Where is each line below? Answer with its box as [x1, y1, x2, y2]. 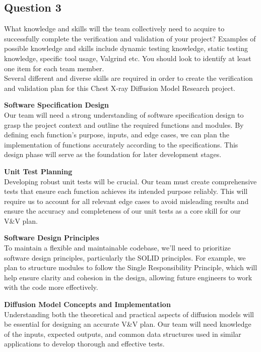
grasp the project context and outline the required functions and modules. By [4, 119, 244, 130]
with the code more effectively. [4, 282, 98, 292]
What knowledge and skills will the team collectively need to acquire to [4, 23, 225, 34]
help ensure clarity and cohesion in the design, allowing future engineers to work [4, 272, 252, 282]
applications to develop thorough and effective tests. [4, 338, 165, 349]
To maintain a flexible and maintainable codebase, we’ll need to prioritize [4, 242, 231, 253]
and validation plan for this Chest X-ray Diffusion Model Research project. [4, 82, 235, 93]
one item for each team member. [4, 63, 104, 73]
